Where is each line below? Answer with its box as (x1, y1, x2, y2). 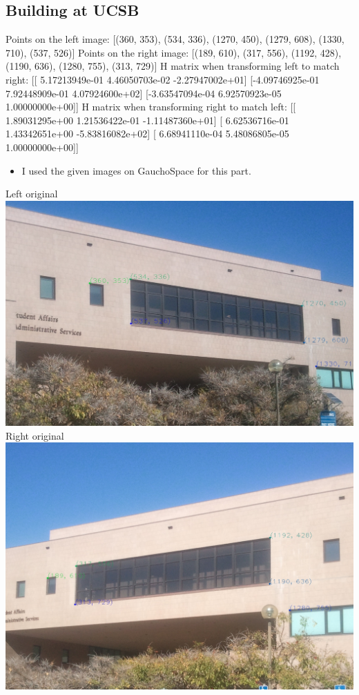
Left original (6, 186, 58, 201)
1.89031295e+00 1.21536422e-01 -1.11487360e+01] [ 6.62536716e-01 (6, 112, 289, 127)
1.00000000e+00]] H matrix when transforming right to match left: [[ (6, 99, 296, 114)
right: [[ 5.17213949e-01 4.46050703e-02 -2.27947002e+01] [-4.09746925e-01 (6, 72, 320, 86)
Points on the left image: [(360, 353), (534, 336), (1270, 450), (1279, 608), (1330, (6, 32, 345, 46)
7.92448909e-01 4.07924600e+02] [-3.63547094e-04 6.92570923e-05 (6, 86, 282, 100)
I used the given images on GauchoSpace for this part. (21, 163, 251, 177)
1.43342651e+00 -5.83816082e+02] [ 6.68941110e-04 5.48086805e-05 (6, 126, 289, 141)
